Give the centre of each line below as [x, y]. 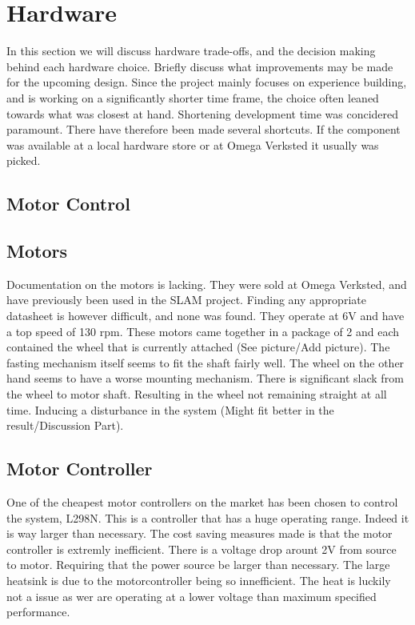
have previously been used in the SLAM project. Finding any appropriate [186, 300]
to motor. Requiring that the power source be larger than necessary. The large [198, 565]
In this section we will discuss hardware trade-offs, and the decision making [191, 51]
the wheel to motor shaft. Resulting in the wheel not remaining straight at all [197, 394]
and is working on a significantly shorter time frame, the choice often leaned [193, 97]
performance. [38, 612]
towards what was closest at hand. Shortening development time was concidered [203, 113]
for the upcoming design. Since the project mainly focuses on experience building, [207, 82]
